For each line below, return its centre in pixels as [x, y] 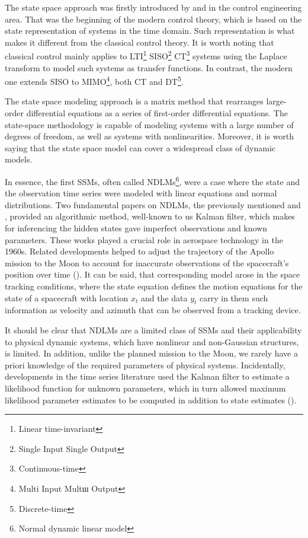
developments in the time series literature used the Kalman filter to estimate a [147, 376]
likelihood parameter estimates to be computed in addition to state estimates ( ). [151, 399]
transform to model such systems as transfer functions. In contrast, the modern [149, 67]
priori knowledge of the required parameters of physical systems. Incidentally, [145, 364]
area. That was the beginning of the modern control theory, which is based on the [153, 19]
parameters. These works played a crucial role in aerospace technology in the [144, 239]
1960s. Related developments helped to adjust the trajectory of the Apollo [139, 251]
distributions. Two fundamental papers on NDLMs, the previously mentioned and [153, 204]
